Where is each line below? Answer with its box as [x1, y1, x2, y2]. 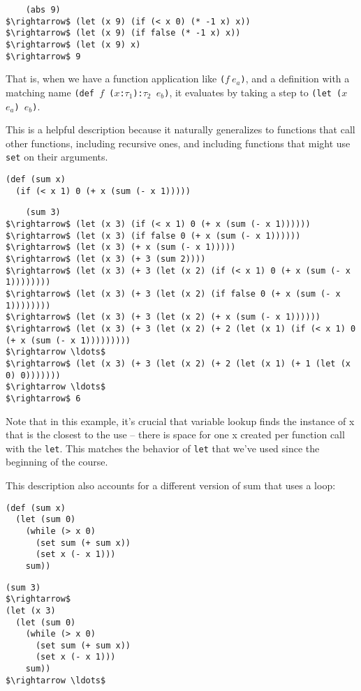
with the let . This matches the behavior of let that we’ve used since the [6, 440, 320, 455]
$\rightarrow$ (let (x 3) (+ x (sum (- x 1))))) [6, 242, 236, 253]
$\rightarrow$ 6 [6, 393, 81, 403]
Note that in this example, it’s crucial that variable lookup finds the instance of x [6, 413, 355, 428]
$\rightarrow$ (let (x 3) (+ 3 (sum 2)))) [6, 254, 206, 265]
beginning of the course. [6, 454, 108, 469]
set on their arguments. [6, 149, 108, 164]
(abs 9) [25, 5, 61, 15]
